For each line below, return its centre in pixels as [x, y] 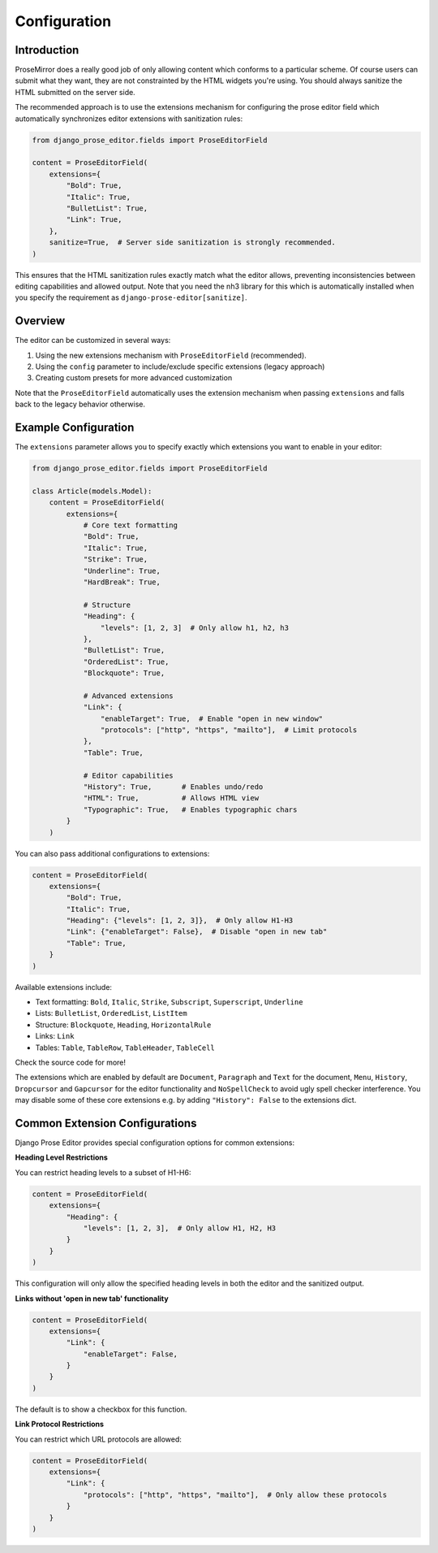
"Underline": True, [122, 570]
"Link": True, [94, 220]
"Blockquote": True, [124, 673]
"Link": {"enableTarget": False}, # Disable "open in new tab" [197, 932]
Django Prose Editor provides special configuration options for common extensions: [155, 1143]
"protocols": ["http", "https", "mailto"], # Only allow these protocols [235, 1494]
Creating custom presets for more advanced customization [134, 378]
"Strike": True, [116, 560]
